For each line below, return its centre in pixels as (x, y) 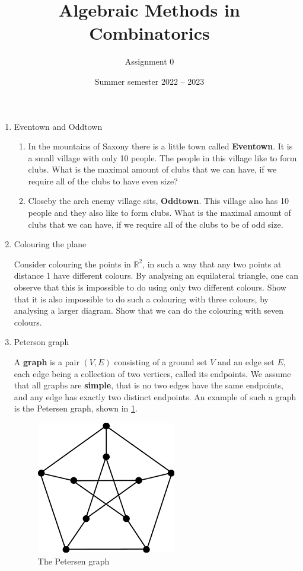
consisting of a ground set (161, 362)
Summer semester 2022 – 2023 (149, 81)
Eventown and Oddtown (58, 126)
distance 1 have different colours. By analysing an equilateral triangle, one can (156, 275)
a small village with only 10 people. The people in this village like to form (162, 157)
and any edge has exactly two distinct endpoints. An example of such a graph (155, 396)
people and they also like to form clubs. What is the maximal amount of (160, 213)
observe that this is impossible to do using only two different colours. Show (150, 287)
